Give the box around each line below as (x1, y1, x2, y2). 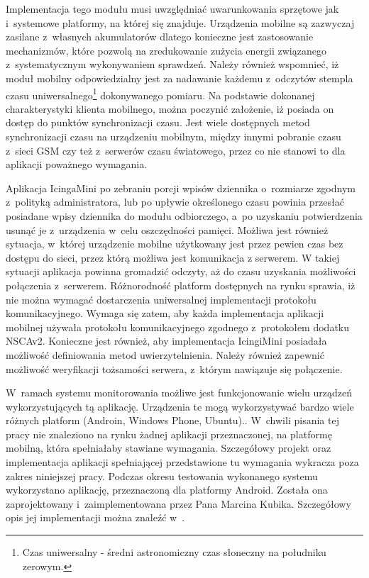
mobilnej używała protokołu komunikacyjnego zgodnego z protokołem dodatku (6, 319, 350, 334)
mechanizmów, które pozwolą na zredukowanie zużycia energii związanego (6, 43, 326, 57)
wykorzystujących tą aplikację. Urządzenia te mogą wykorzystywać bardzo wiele (6, 399, 354, 413)
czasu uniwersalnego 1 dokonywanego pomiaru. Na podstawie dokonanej (6, 85, 315, 102)
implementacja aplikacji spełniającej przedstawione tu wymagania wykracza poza (6, 455, 359, 469)
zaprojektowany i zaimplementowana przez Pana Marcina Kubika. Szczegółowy (6, 496, 351, 511)
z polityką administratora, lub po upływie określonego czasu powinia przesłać (6, 194, 344, 209)
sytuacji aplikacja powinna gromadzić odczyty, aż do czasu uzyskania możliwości (6, 264, 356, 279)
